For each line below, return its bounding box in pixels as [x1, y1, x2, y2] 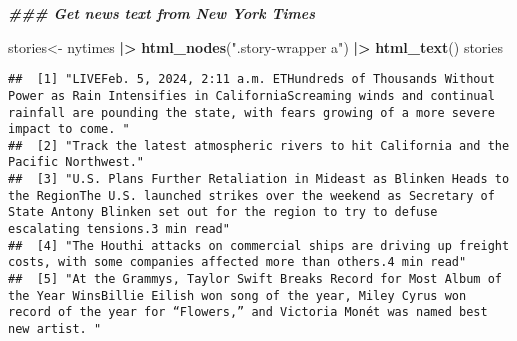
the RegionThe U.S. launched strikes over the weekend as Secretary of [8, 188, 495, 203]
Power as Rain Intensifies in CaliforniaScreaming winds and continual [8, 88, 495, 103]
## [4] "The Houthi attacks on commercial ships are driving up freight [8, 238, 510, 253]
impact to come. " [8, 122, 130, 137]
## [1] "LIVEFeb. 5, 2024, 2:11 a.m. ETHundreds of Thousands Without [8, 72, 495, 87]
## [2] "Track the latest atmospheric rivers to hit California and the [8, 138, 510, 153]
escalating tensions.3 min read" [8, 222, 230, 237]
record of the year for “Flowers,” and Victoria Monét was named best [8, 305, 488, 320]
